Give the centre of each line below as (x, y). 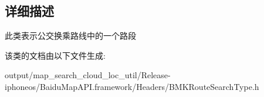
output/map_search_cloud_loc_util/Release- (88, 75)
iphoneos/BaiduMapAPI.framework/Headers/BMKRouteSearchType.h (132, 86)
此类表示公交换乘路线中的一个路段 (70, 36)
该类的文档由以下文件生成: (55, 55)
